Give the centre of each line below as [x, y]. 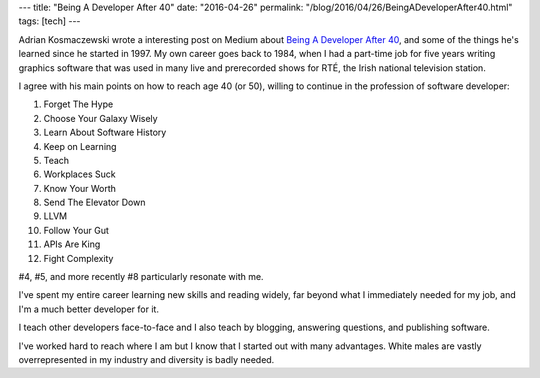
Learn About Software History [105, 132]
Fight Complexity [78, 258]
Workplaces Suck [79, 174]
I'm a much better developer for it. [89, 309]
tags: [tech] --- [49, 21]
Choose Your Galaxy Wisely [101, 118]
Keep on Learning [80, 146]
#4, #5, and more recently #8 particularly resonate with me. [141, 277]
